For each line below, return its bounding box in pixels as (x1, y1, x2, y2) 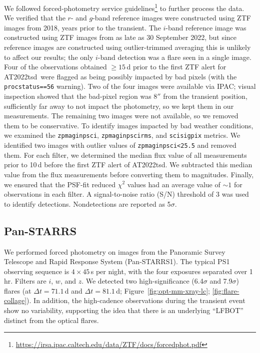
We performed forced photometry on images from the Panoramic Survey (4, 246, 225, 257)
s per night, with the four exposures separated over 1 (90, 266, 253, 276)
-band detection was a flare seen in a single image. (97, 51, 251, 62)
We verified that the (4, 12, 65, 23)
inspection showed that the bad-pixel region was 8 (4, 91, 157, 101)
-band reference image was (165, 22, 246, 32)
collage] (4, 295, 27, 306)
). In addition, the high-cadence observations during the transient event (26, 295, 245, 306)
